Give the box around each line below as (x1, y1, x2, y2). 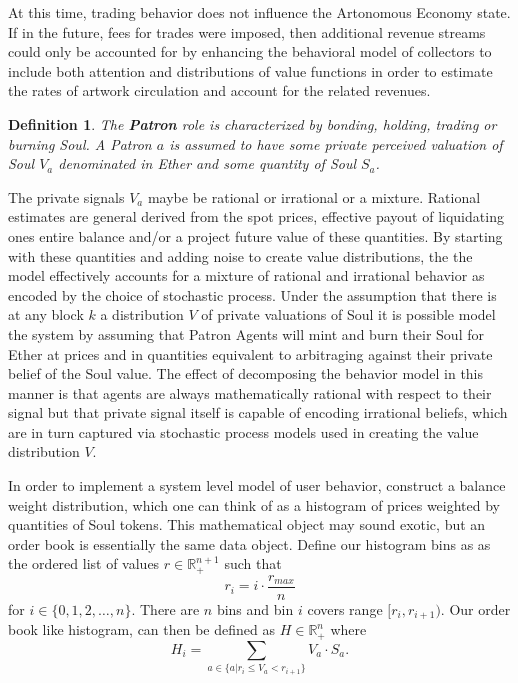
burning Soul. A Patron (8, 133, 152, 154)
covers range (307, 598, 383, 619)
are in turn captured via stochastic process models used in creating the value (8, 421, 479, 442)
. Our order (440, 598, 511, 619)
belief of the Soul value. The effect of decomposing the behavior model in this (8, 363, 484, 384)
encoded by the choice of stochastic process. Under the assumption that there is (8, 284, 497, 305)
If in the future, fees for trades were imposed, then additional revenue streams (8, 21, 486, 42)
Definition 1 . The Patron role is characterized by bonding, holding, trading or (8, 113, 497, 134)
